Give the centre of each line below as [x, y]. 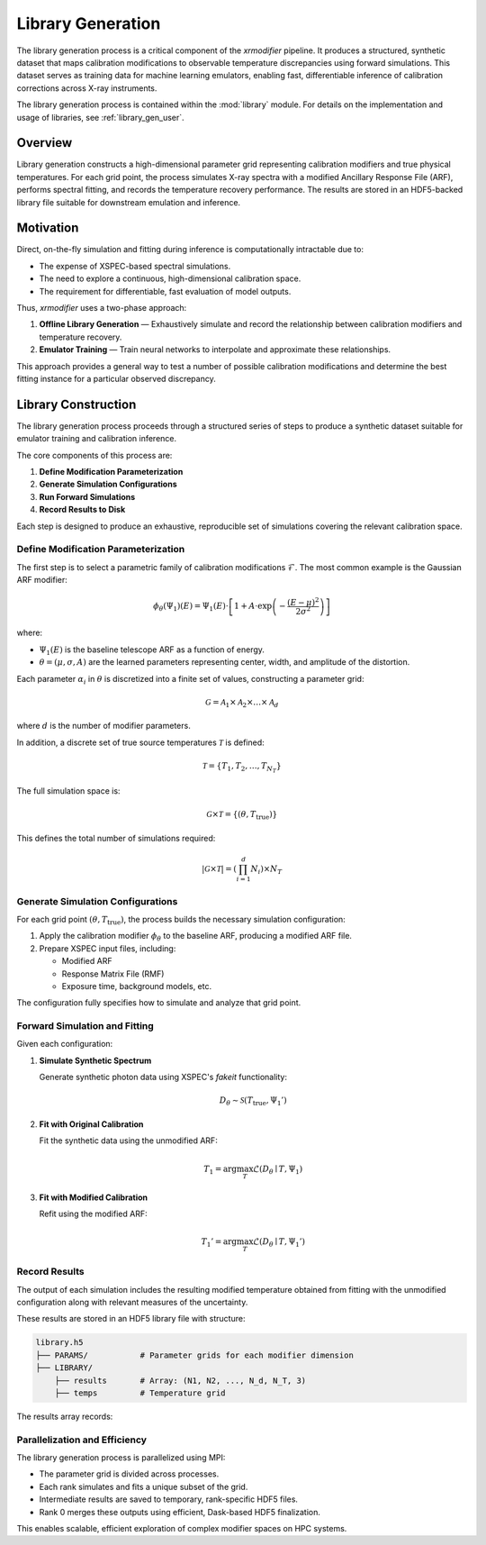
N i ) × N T [266, 869]
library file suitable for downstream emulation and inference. [129, 202]
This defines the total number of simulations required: [116, 838]
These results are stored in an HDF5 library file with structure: [131, 1319]
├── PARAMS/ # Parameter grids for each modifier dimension [195, 1355]
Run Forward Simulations [87, 496]
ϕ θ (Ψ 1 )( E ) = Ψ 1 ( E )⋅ [191, 607]
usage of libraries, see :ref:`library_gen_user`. [100, 117]
